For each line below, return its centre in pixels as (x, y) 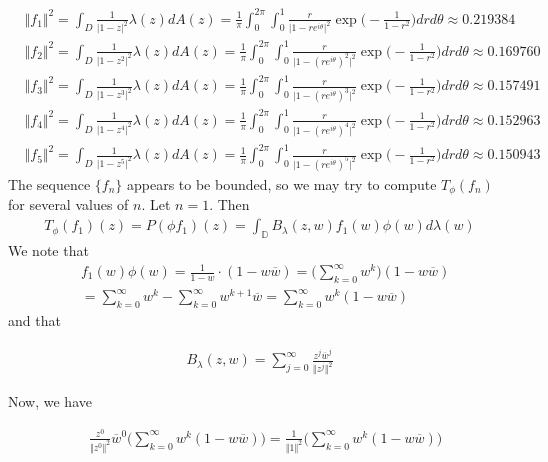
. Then (229, 204)
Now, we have (50, 401)
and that (34, 320)
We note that (48, 249)
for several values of (68, 204)
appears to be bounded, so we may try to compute (281, 184)
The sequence (49, 184)
